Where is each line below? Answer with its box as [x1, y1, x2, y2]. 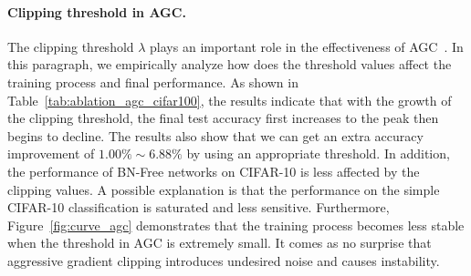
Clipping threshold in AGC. [7, 2, 186, 21]
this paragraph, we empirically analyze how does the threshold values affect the [7, 55, 452, 74]
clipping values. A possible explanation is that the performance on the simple [7, 179, 440, 199]
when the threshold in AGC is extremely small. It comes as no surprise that [7, 233, 432, 252]
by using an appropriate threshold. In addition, [186, 144, 450, 163]
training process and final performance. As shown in [7, 72, 298, 91]
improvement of [7, 144, 95, 163]
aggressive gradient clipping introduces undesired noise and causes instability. [7, 250, 440, 270]
